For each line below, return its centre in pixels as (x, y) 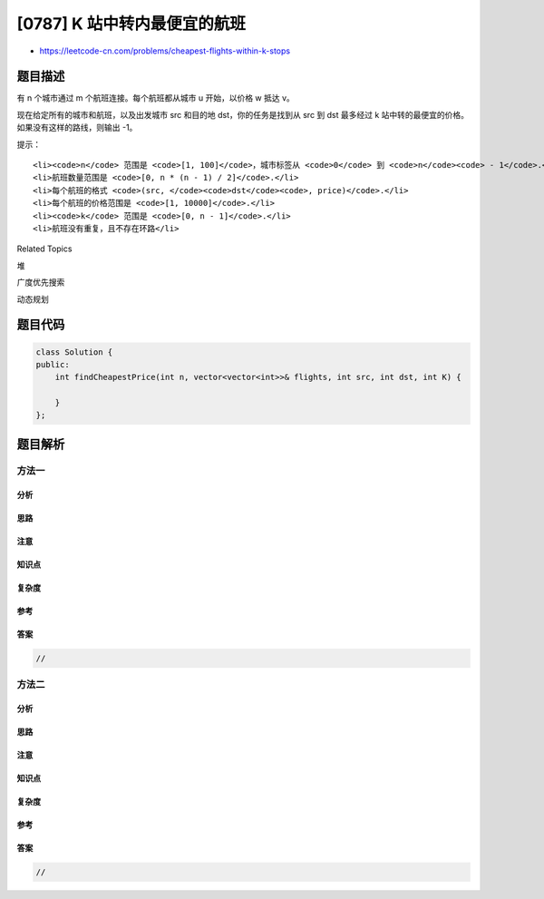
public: (53, 364)
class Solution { (74, 352)
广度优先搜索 (41, 282)
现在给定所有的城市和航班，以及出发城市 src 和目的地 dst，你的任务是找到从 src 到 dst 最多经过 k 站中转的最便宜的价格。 (243, 114)
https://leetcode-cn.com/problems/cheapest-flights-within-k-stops (165, 51)
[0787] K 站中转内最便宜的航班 (131, 24)
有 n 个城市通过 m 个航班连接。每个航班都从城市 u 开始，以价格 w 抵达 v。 (155, 98)
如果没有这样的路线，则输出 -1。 (77, 128)
